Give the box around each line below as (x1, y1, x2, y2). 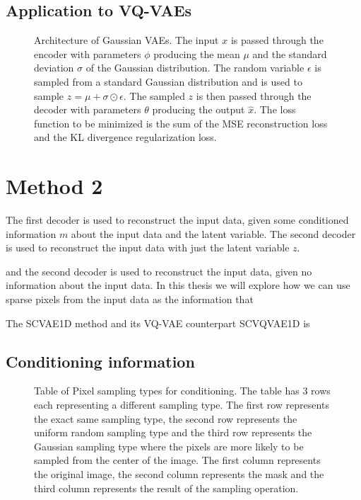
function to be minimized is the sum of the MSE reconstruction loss (34, 115, 328, 130)
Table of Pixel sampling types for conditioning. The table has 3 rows (34, 383, 331, 398)
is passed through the (230, 33, 324, 47)
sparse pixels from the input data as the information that (6, 292, 254, 307)
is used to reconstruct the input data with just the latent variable (6, 240, 290, 255)
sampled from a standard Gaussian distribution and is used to (34, 74, 302, 89)
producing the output (152, 102, 245, 117)
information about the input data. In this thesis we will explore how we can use (6, 278, 350, 292)
